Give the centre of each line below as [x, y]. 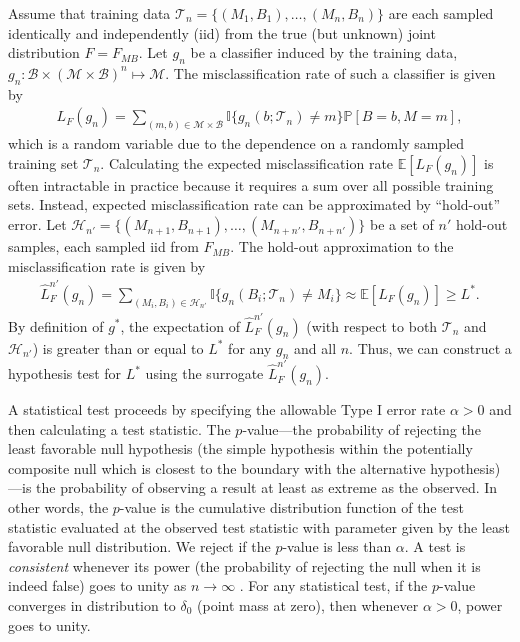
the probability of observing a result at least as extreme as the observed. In [267, 487]
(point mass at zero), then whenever [308, 605]
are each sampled [441, 13]
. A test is [435, 546]
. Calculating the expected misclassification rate [247, 162]
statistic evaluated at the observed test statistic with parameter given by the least [259, 526]
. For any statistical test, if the [333, 585]
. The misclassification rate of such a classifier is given [330, 72]
